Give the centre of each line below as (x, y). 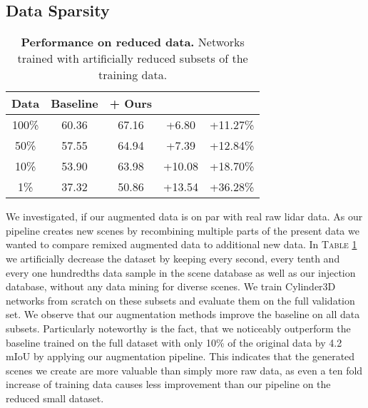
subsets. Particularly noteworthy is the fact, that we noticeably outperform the (178, 328)
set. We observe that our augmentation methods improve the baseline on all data (183, 314)
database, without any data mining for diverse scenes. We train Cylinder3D (171, 286)
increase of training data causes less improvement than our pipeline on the (168, 384)
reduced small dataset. (55, 398)
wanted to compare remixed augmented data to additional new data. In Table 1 (182, 244)
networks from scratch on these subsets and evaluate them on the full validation (180, 300)
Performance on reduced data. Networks (133, 42)
